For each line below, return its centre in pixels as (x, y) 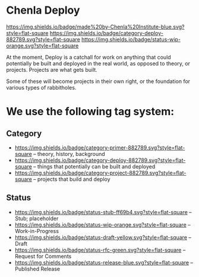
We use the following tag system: (90, 112)
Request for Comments (43, 256)
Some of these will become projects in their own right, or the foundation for (98, 81)
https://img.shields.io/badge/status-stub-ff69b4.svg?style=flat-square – (103, 212)
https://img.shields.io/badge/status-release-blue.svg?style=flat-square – (104, 262)
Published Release (37, 269)
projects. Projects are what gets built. (52, 69)
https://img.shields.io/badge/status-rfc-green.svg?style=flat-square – (100, 250)
